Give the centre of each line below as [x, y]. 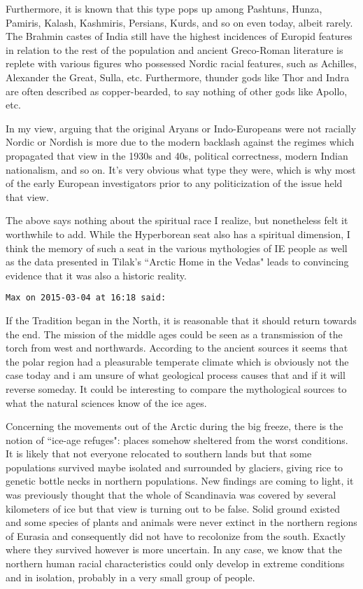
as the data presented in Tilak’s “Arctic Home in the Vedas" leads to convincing [177, 262]
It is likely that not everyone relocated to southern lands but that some [159, 453]
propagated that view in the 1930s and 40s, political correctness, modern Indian [177, 155]
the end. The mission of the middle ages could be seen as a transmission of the [174, 334]
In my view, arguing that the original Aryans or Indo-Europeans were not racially [181, 128]
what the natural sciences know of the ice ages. [106, 402]
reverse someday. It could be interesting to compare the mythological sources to [176, 388]
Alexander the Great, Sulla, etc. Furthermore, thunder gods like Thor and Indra [178, 77]
